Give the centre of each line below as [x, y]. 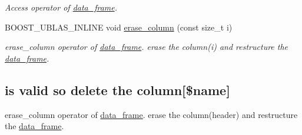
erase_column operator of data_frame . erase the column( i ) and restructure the [147, 47]
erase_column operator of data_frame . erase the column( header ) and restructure [151, 114]
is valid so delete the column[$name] [117, 90]
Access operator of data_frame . [61, 7]
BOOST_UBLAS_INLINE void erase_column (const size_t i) [119, 27]
